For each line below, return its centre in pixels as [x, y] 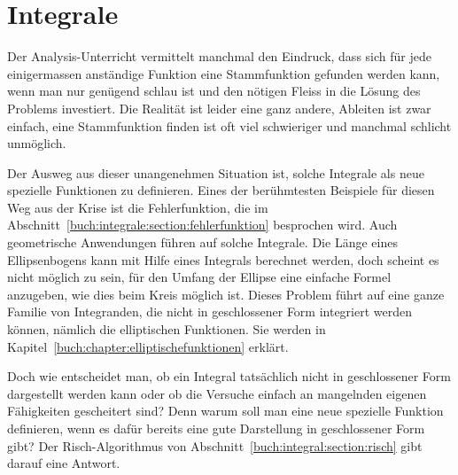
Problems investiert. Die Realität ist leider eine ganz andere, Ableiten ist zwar [219, 108]
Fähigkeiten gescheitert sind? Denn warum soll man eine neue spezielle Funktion [225, 411]
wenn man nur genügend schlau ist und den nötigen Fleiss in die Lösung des [214, 91]
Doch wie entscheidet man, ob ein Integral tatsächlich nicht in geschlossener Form [229, 376]
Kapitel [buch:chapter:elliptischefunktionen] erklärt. [148, 346]
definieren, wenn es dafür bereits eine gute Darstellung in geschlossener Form [216, 428]
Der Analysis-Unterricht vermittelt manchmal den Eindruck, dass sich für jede [219, 56]
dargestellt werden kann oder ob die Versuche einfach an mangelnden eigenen [217, 393]
